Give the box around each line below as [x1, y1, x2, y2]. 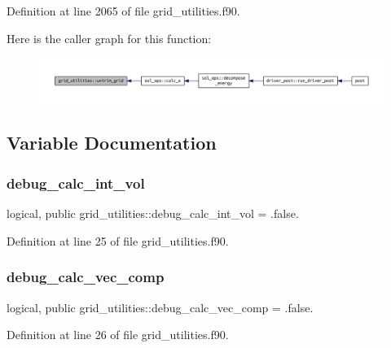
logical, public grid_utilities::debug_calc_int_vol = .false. [7, 205, 299, 222]
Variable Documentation [7, 130, 217, 155]
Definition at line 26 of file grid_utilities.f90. [7, 326, 229, 343]
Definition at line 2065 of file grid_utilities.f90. [7, 2, 240, 19]
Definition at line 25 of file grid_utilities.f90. [7, 232, 229, 249]
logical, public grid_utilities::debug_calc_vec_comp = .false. [7, 298, 314, 315]
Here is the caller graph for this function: [7, 29, 212, 46]
